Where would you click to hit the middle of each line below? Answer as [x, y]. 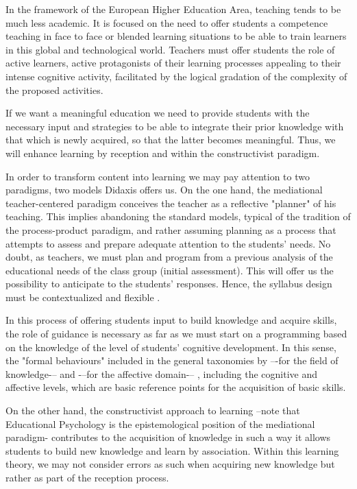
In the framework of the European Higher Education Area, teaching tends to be [173, 9]
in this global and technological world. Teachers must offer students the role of [170, 49]
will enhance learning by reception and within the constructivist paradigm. [163, 153]
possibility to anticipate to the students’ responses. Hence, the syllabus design [169, 284]
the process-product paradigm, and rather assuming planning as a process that [171, 229]
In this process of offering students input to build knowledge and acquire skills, [171, 320]
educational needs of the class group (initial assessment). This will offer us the [170, 270]
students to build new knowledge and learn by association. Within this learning [172, 450]
